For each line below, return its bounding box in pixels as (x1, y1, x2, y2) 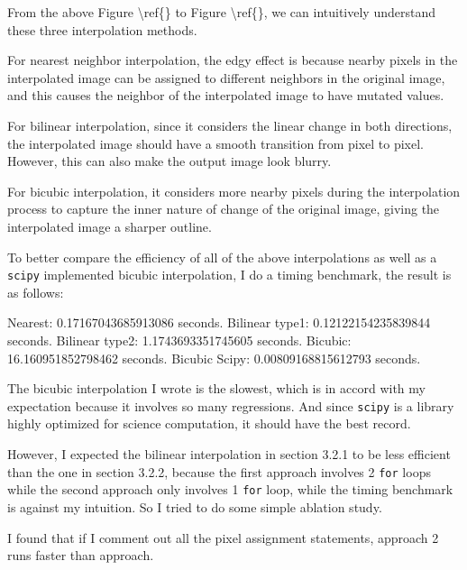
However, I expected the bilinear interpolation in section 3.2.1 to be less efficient (7, 445, 451, 463)
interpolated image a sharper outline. (7, 216, 212, 235)
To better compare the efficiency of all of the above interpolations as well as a (7, 247, 437, 266)
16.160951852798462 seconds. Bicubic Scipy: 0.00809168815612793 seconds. (7, 348, 421, 367)
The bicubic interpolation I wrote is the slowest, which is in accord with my (7, 379, 426, 398)
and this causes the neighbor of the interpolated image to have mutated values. (7, 86, 444, 105)
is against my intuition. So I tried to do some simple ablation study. (7, 497, 382, 516)
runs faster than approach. (7, 546, 154, 565)
